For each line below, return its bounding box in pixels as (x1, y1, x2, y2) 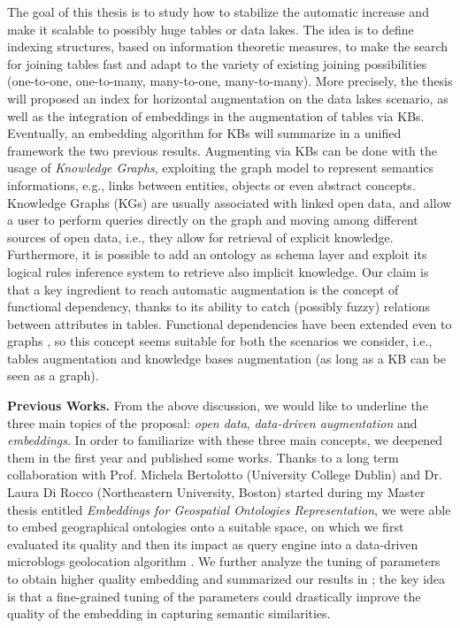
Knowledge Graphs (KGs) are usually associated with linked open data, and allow (7, 193, 452, 211)
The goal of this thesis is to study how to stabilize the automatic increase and (7, 3, 429, 20)
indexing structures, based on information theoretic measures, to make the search (7, 37, 448, 56)
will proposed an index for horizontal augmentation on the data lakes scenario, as (7, 88, 448, 107)
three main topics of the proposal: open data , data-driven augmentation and (7, 413, 418, 432)
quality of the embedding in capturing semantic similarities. (7, 604, 331, 623)
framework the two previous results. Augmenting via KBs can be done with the (7, 141, 437, 159)
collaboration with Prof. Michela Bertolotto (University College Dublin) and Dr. (7, 465, 442, 484)
